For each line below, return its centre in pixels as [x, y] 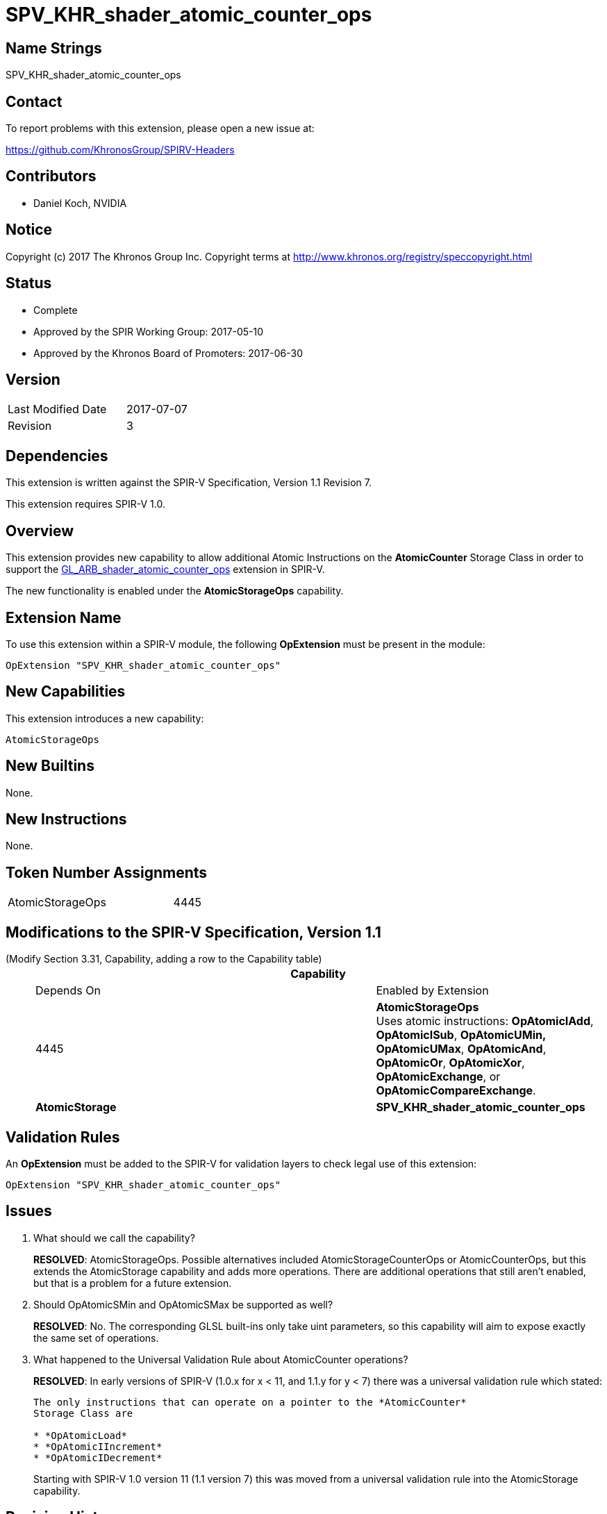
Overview [40, 531]
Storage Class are [83, 1413]
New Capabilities [66, 692]
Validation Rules [63, 1137]
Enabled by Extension [432, 991]
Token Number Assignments [107, 872]
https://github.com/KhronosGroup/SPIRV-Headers [120, 150]
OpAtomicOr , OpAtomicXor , [450, 1063]
